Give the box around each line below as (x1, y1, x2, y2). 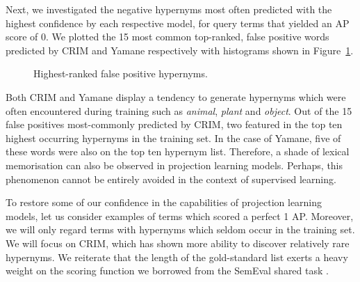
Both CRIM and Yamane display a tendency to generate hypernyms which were (6, 89, 346, 104)
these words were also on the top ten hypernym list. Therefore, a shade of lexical (6, 144, 350, 159)
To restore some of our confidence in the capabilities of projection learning (6, 195, 322, 210)
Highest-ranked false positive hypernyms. (33, 66, 208, 81)
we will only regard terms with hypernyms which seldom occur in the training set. (6, 222, 355, 237)
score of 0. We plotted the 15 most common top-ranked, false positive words (6, 29, 329, 44)
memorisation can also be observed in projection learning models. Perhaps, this (6, 157, 343, 172)
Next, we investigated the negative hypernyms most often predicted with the (6, 2, 332, 16)
